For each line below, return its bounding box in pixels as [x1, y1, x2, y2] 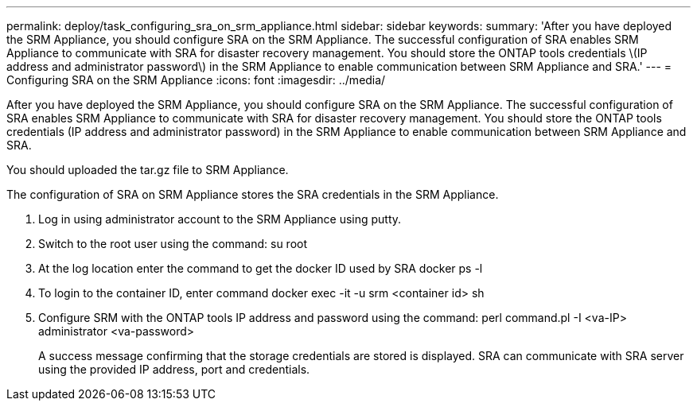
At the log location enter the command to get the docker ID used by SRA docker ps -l [38, 262, 483, 275]
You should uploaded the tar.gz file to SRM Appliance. [6, 163, 289, 176]
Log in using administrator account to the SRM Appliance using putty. [38, 212, 402, 226]
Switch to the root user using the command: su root [38, 237, 308, 250]
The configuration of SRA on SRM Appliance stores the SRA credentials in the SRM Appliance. [6, 188, 499, 201]
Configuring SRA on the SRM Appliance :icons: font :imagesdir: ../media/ [6, 73, 386, 87]
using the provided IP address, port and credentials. [38, 362, 310, 376]
